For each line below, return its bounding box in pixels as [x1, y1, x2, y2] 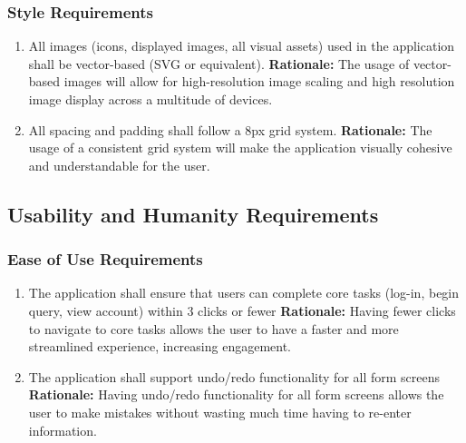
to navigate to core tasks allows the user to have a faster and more [28, 319, 399, 338]
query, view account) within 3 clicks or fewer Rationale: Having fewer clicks [28, 300, 456, 320]
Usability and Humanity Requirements [7, 200, 379, 228]
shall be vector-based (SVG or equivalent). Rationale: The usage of [28, 54, 410, 73]
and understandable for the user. [28, 155, 210, 174]
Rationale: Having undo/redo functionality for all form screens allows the [28, 385, 444, 404]
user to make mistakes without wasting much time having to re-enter [28, 402, 412, 421]
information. [28, 420, 97, 439]
